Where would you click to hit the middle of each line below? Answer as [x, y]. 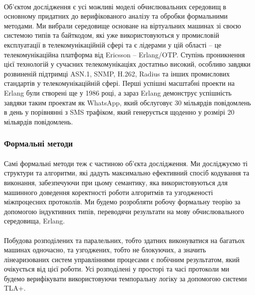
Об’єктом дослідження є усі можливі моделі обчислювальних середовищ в [115, 6]
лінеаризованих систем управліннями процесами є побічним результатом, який [122, 259]
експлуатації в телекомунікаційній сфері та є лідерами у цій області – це [113, 44]
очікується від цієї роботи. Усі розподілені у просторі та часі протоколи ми [117, 269]
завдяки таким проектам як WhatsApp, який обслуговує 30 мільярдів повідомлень [127, 102]
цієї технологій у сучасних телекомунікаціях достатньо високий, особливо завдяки [127, 64]
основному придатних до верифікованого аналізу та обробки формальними [116, 16]
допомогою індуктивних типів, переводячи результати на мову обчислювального [124, 211]
